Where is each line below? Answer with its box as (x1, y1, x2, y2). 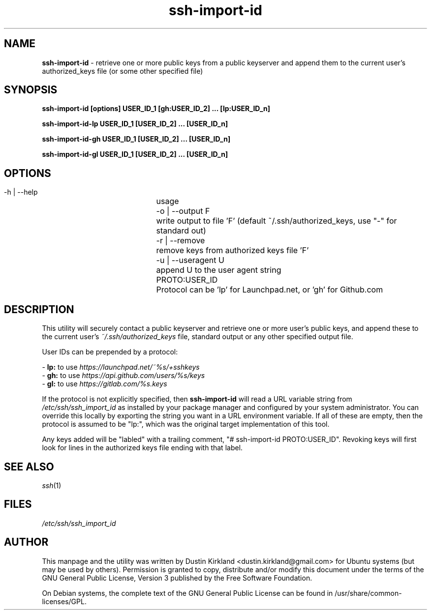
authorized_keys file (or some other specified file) (42, 66, 203, 75)
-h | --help (4, 188, 38, 197)
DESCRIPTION (4, 303, 74, 316)
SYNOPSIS (4, 84, 58, 96)
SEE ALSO (4, 460, 54, 473)
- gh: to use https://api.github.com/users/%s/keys (42, 371, 205, 380)
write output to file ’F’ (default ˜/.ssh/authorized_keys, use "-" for (156, 216, 397, 226)
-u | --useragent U (156, 255, 224, 265)
